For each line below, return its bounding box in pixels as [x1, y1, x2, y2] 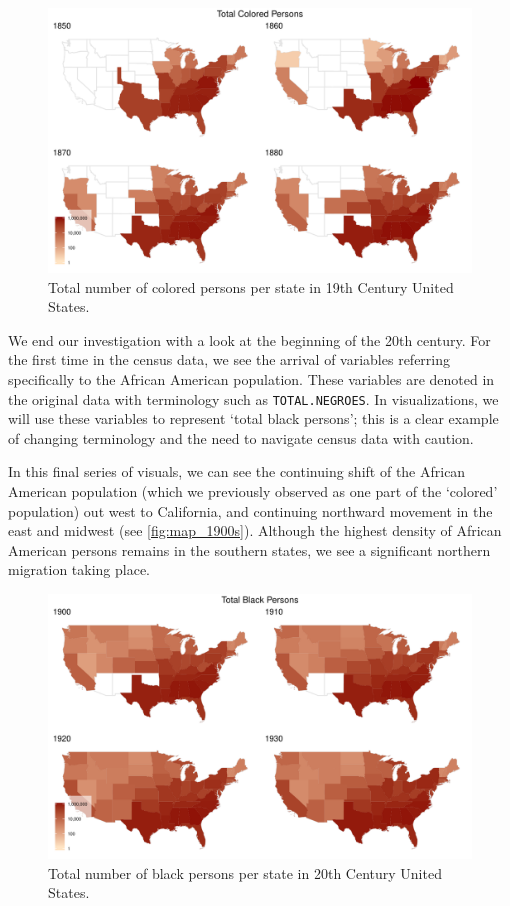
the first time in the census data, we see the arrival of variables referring [8, 349, 451, 370]
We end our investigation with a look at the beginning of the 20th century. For [8, 329, 491, 350]
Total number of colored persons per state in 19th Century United [48, 276, 454, 297]
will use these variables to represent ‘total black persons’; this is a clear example [8, 408, 499, 429]
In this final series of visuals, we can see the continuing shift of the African [8, 461, 466, 482]
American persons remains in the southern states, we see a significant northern [8, 539, 491, 560]
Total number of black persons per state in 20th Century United [48, 862, 442, 883]
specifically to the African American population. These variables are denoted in [8, 368, 495, 389]
